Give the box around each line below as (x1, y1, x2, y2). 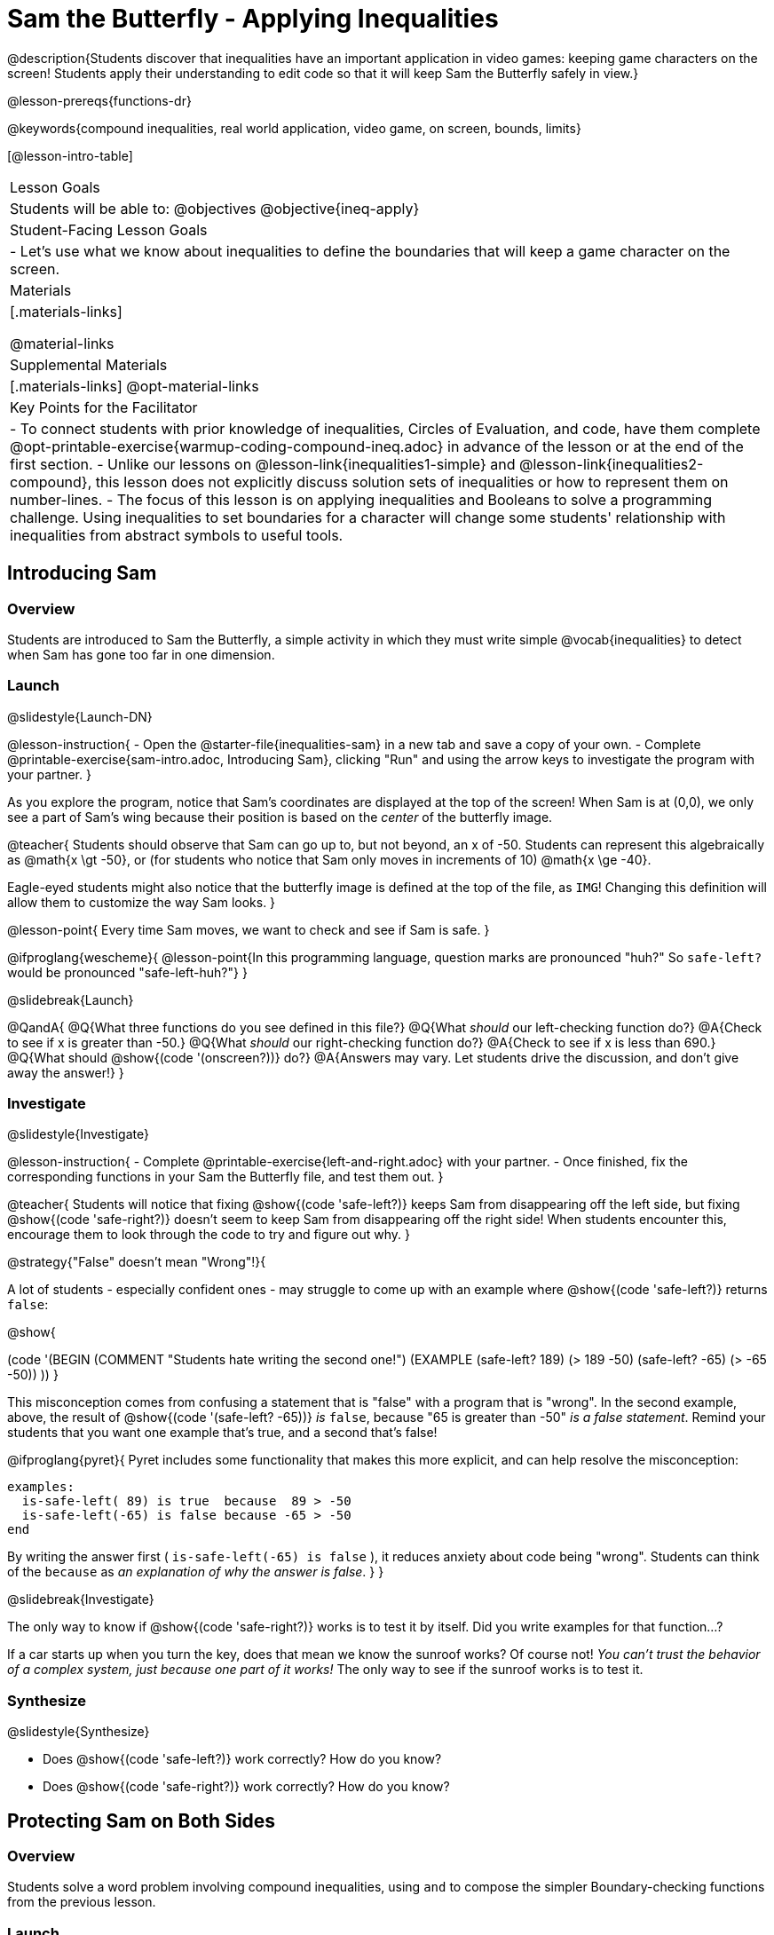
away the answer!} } (7, 1064, 124, 1080)
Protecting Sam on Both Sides (7, 1809, 276, 1832)
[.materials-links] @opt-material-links (10, 376, 259, 395)
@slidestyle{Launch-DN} (7, 708, 153, 724)
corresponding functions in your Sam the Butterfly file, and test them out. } (7, 1169, 444, 1185)
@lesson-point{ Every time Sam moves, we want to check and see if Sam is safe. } (7, 921, 490, 937)
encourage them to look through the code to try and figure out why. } (7, 1227, 410, 1243)
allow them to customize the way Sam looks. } (7, 894, 276, 910)
